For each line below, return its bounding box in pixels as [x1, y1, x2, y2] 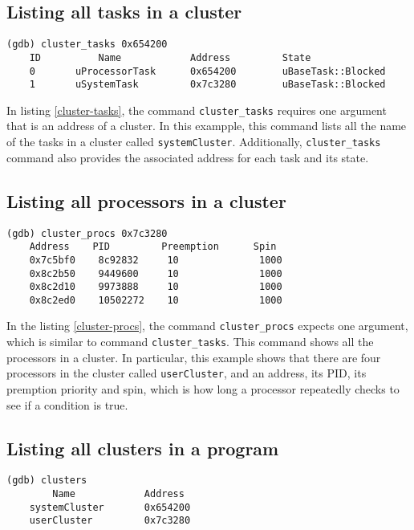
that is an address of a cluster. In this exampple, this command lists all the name [6, 117, 407, 134]
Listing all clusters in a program [6, 435, 279, 460]
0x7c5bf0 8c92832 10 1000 [29, 254, 282, 266]
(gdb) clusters [6, 475, 87, 487]
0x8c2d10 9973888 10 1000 [29, 281, 282, 293]
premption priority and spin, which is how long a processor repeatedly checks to [6, 381, 400, 397]
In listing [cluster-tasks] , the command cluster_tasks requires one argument [6, 101, 387, 118]
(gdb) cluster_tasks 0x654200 [6, 39, 168, 51]
